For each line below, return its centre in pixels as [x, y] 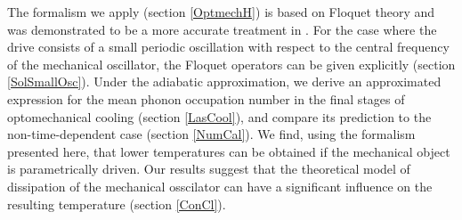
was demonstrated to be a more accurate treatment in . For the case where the [222, 29]
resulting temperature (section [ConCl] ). [117, 204]
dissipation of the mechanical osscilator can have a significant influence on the [220, 186]
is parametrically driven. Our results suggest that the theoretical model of [209, 169]
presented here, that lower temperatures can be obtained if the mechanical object [229, 151]
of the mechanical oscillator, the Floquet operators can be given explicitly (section [231, 64]
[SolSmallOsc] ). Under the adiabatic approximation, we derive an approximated [224, 81]
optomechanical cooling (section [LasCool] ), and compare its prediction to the [219, 116]
